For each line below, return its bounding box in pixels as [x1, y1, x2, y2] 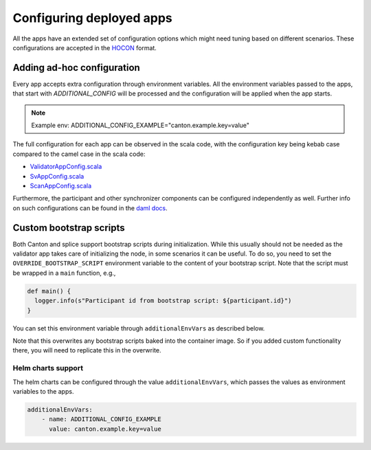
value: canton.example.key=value [49, 425, 161, 433]
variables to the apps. [12, 387, 74, 395]
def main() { [27, 287, 71, 295]
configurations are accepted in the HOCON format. [12, 43, 157, 52]
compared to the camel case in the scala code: [12, 150, 146, 158]
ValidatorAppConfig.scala [30, 162, 102, 171]
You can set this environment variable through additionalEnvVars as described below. [12, 324, 265, 333]
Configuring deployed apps [12, 10, 173, 25]
